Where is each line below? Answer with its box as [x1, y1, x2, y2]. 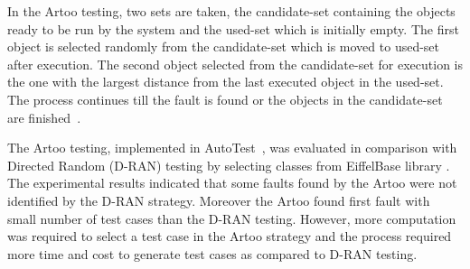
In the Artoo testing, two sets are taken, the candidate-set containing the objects [7, 2, 456, 20]
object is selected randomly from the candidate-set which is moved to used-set [7, 37, 440, 56]
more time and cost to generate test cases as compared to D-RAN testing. [7, 244, 418, 263]
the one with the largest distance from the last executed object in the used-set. [7, 72, 444, 91]
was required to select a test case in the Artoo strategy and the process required [7, 227, 452, 246]
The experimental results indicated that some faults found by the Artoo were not [7, 173, 457, 192]
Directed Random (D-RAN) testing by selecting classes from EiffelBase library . [7, 155, 450, 174]
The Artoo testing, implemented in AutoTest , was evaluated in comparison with [7, 138, 457, 157]
